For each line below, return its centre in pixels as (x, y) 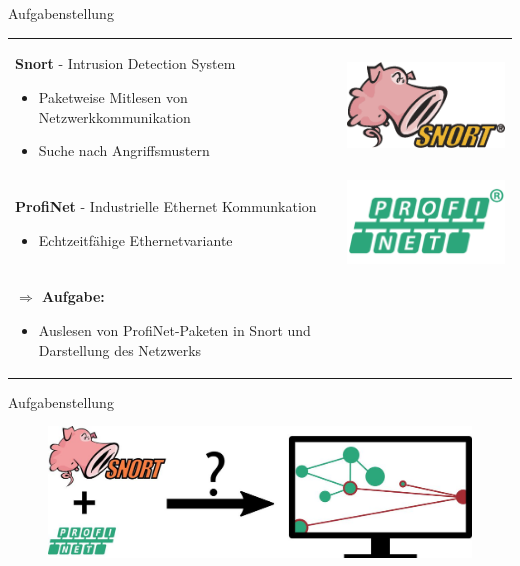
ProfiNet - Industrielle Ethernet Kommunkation (166, 206)
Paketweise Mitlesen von (113, 96)
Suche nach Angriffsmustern (124, 150)
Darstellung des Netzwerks (120, 349)
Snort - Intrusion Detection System (125, 63)
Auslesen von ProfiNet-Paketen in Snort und (174, 329)
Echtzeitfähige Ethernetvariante (135, 240)
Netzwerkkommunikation (114, 116)
